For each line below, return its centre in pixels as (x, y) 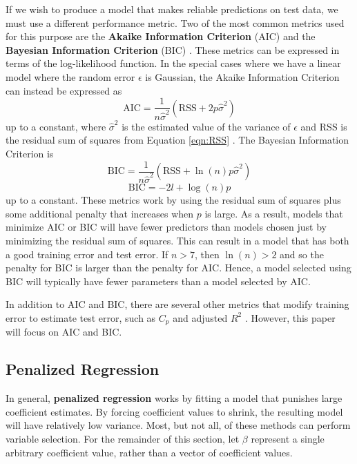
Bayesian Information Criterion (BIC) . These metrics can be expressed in (173, 49)
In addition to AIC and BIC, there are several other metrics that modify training (177, 304)
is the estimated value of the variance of (206, 126)
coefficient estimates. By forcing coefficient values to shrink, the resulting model (174, 411)
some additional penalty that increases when (100, 213)
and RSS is (324, 126)
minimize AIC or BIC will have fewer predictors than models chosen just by (166, 227)
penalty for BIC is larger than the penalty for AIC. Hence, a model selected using (178, 268)
